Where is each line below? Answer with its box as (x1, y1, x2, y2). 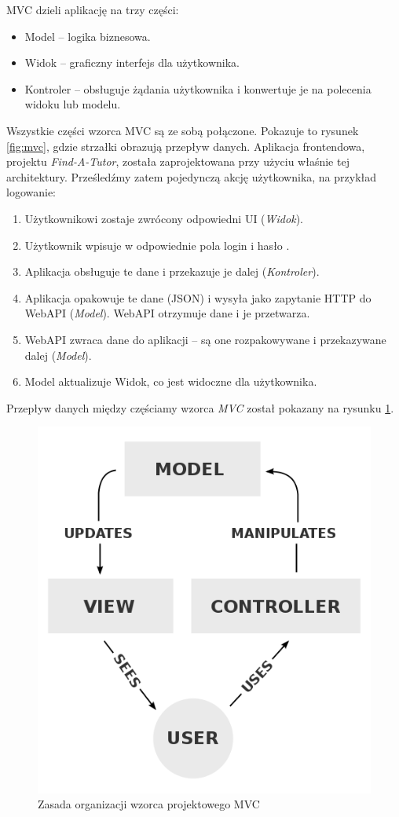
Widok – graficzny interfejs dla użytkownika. (24, 54, 240, 71)
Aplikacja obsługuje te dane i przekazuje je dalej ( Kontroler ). (24, 263, 320, 280)
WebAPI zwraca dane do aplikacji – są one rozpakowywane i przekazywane (24, 331, 386, 347)
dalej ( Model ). (24, 346, 92, 363)
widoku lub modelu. (24, 96, 121, 112)
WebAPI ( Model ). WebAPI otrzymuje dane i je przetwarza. (24, 305, 310, 321)
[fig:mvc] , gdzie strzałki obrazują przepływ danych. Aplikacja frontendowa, (6, 137, 365, 154)
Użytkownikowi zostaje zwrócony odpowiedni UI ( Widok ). (24, 210, 303, 226)
